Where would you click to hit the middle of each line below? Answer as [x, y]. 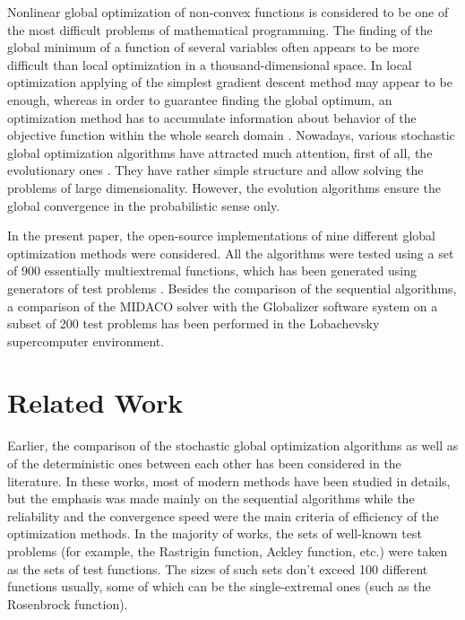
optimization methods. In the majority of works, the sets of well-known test [215, 533]
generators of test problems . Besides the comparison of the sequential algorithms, [232, 288]
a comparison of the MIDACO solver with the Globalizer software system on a [223, 306]
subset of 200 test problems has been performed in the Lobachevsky [194, 323]
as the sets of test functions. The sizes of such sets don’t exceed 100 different [218, 568]
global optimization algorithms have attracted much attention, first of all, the [220, 152]
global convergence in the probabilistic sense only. [144, 205]
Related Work [95, 402]
